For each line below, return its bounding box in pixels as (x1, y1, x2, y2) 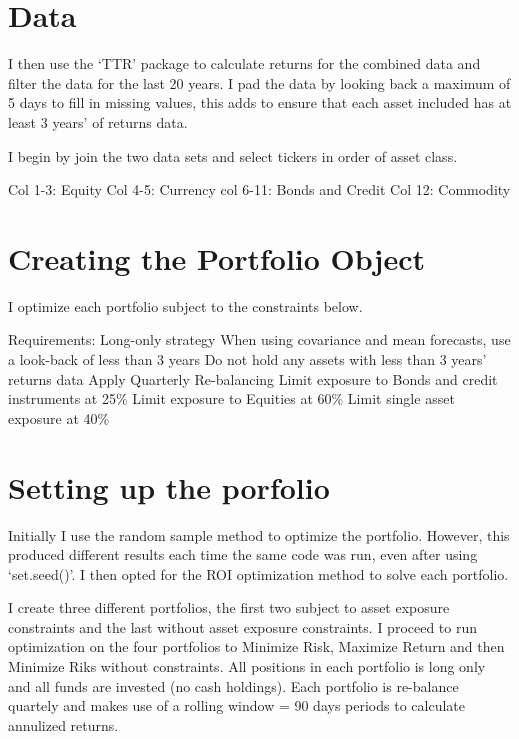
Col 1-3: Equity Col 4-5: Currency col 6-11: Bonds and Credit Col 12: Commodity (8, 179, 511, 200)
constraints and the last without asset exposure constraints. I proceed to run (8, 616, 478, 637)
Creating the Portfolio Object (8, 237, 426, 278)
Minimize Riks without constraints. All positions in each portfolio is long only (8, 656, 486, 677)
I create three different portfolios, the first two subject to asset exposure (8, 597, 450, 618)
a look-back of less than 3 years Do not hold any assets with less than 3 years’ (8, 349, 487, 369)
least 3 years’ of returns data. (8, 111, 188, 132)
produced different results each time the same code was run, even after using (8, 544, 478, 565)
